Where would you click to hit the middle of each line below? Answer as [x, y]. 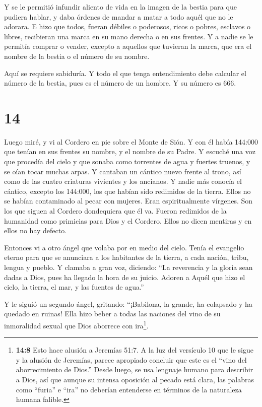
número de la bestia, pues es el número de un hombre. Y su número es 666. [120, 83]
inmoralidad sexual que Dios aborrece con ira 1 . [76, 324]
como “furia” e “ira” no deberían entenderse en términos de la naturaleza [129, 389]
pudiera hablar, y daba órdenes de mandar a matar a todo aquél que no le [119, 16]
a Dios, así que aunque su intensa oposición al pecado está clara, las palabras [135, 379]
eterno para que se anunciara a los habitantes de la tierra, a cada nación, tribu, [126, 257]
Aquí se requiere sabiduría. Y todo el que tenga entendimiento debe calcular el [125, 73]
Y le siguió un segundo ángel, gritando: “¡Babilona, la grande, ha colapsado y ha [128, 303]
